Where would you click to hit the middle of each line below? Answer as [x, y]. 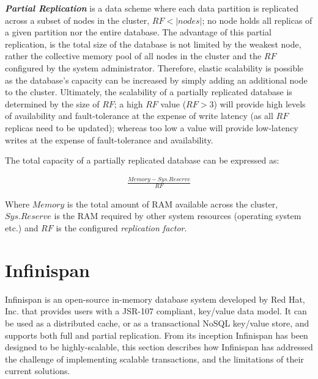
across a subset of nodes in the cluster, [77, 20]
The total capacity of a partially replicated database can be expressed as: [142, 160]
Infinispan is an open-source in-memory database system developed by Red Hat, [155, 299]
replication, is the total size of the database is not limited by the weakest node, [153, 44]
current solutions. [38, 371]
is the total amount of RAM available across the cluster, [172, 204]
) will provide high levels [260, 103]
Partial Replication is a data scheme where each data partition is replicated [152, 8]
